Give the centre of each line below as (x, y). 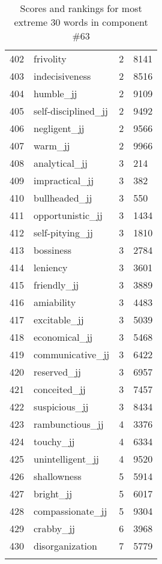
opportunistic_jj (68, 215)
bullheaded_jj (63, 198)
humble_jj (55, 93)
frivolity (50, 58)
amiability (55, 302)
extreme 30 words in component (81, 22)
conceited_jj (60, 389)
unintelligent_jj (66, 459)
